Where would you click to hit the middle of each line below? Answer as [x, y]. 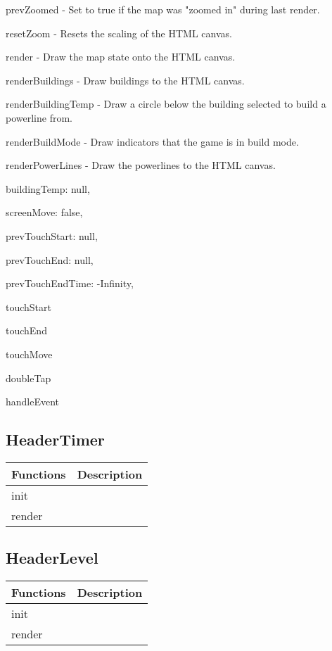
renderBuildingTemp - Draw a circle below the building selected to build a [166, 104]
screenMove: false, [44, 212]
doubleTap [28, 378]
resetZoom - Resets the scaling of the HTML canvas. [119, 33]
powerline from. [39, 117]
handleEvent [33, 402]
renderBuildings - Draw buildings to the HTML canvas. [125, 80]
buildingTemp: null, [48, 188]
